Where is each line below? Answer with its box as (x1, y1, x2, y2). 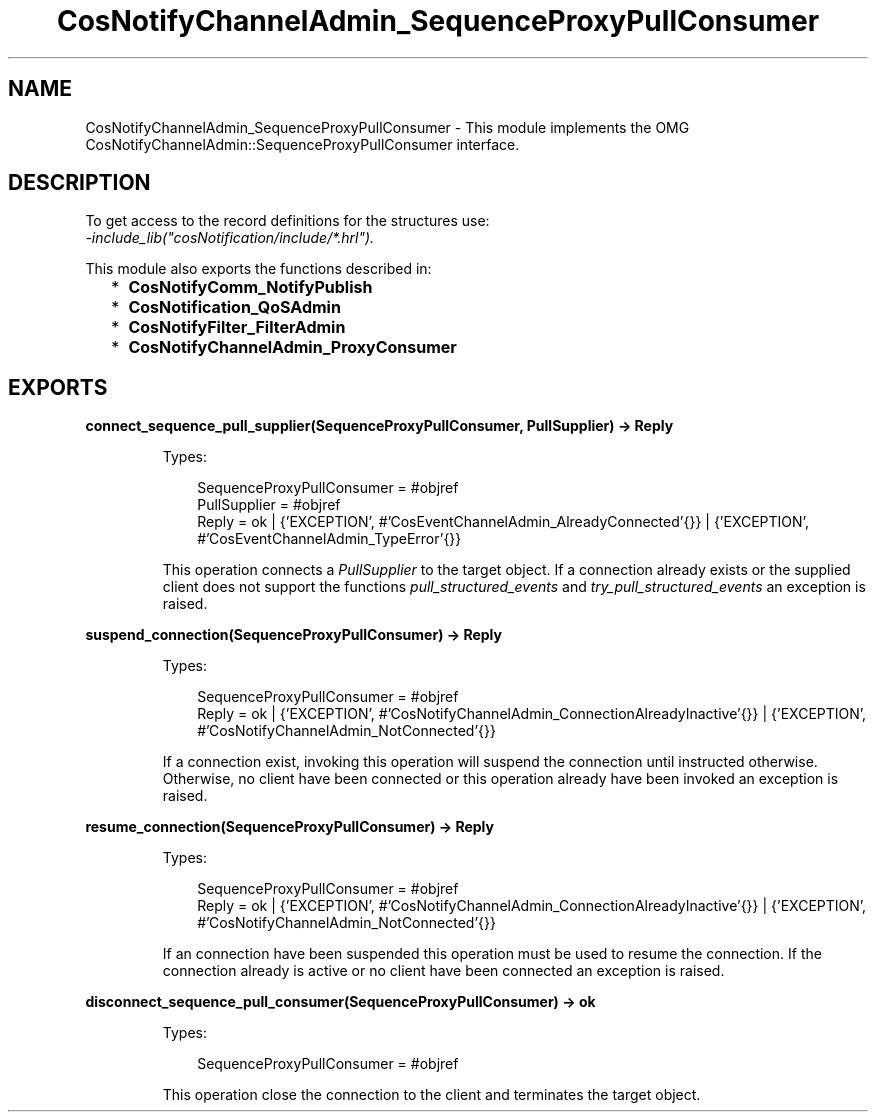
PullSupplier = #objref (197, 496, 341, 514)
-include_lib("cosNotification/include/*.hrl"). (85, 229, 375, 247)
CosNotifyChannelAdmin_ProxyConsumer (128, 337, 457, 358)
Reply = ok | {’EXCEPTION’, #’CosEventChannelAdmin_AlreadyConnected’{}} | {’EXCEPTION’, (197, 513, 809, 531)
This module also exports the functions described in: (85, 260, 432, 278)
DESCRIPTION (8, 170, 151, 196)
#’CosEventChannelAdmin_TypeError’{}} (197, 530, 462, 548)
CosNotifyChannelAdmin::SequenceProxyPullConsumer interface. (85, 135, 520, 153)
